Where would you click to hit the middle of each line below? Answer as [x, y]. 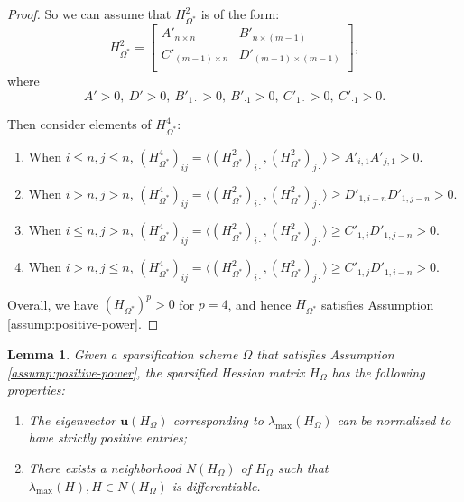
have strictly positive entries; [108, 437]
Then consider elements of [79, 124]
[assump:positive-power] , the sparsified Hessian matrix [156, 372]
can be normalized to [394, 419]
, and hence [260, 304]
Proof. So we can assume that [89, 14]
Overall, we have [53, 304]
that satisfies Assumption [325, 354]
